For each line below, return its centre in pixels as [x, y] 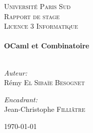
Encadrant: [21, 99]
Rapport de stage [32, 16]
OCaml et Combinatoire [47, 46]
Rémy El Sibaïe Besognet [44, 82]
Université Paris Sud [37, 6]
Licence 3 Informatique [41, 26]
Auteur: [16, 72]
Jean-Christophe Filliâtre [45, 109]
